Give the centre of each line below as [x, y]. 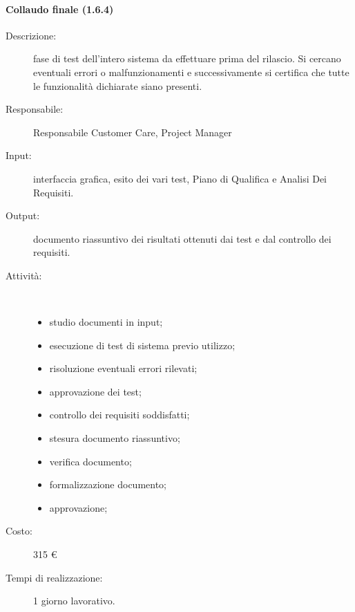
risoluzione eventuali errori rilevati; [123, 368]
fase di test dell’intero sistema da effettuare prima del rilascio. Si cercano [187, 58]
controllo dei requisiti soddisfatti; [119, 415]
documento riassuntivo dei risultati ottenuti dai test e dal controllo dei [182, 238]
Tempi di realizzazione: [54, 577]
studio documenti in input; [106, 322]
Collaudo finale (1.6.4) [60, 9]
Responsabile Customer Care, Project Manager [133, 132]
